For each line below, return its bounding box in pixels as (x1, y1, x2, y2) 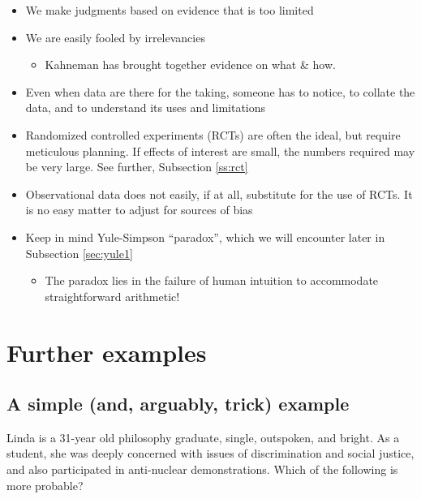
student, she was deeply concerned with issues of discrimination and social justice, (6, 445, 415, 462)
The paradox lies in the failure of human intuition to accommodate (45, 272, 379, 289)
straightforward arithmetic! (45, 287, 180, 304)
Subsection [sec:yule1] (25, 244, 133, 261)
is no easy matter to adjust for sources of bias (25, 201, 253, 218)
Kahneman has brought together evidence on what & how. (45, 56, 336, 73)
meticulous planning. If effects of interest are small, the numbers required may (25, 142, 415, 159)
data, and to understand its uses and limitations (25, 99, 266, 116)
